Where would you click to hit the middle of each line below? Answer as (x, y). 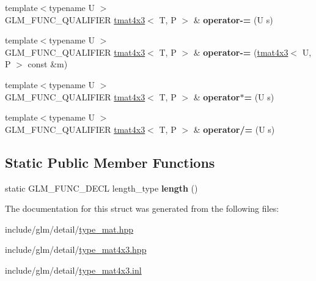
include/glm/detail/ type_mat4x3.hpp (76, 249)
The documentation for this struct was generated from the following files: (142, 208)
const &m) (48, 64)
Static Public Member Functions (110, 162)
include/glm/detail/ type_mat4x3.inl (73, 270)
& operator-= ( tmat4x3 (241, 52)
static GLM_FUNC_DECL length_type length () (101, 188)
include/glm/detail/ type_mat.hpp (69, 229)
